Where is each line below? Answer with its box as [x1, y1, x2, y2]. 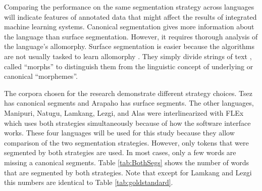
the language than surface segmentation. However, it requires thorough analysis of [4, 31, 258, 41]
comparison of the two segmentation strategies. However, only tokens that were [4, 137, 249, 148]
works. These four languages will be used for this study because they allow [4, 127, 235, 138]
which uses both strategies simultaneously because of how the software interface [4, 117, 251, 128]
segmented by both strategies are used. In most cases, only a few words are [4, 147, 236, 158]
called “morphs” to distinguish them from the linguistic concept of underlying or [4, 61, 253, 71]
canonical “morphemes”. [4, 71, 78, 81]
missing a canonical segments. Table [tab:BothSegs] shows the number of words [4, 157, 249, 167]
